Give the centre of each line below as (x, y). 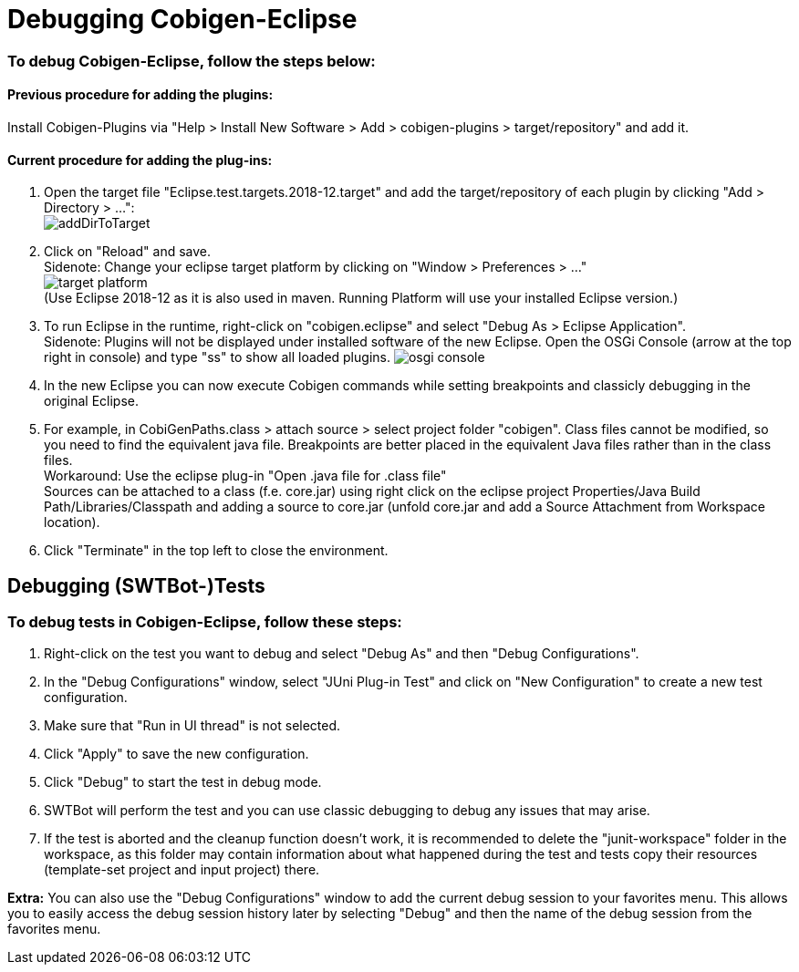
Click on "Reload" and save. (128, 252)
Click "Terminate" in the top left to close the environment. (216, 551)
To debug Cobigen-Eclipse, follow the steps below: (192, 61)
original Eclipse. (91, 401)
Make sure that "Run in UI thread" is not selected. (192, 726)
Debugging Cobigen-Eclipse (182, 19)
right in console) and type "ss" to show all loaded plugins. (217, 357)
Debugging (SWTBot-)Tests (136, 585)
